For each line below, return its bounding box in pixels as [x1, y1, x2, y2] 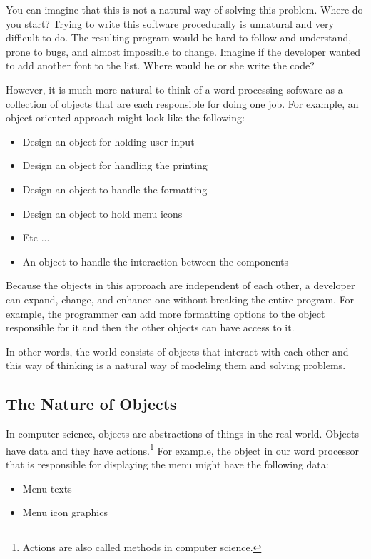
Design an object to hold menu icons [22, 206, 183, 221]
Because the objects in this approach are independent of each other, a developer [6, 278, 355, 293]
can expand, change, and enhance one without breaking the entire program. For [6, 291, 355, 306]
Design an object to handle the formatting [22, 181, 208, 196]
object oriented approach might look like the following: [6, 110, 245, 125]
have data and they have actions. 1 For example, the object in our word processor [6, 440, 359, 458]
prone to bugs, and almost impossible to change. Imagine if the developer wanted [6, 44, 360, 59]
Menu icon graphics [22, 505, 108, 520]
